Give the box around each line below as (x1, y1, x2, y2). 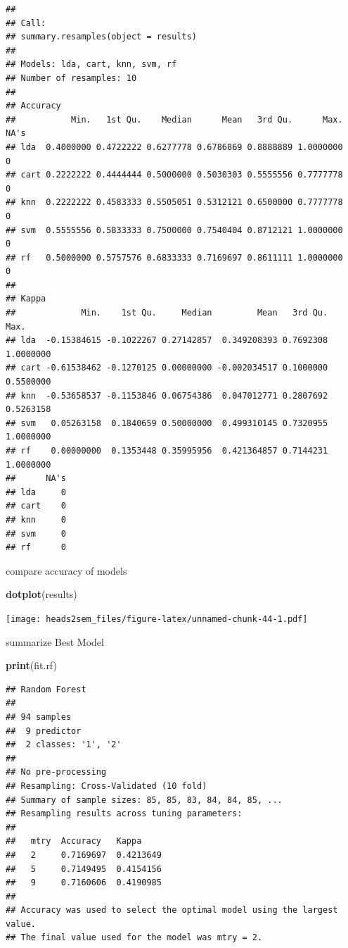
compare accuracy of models (6, 563, 127, 578)
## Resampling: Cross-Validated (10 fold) (6, 780, 207, 791)
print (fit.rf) (6, 658, 57, 673)
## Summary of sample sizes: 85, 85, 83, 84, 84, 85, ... (6, 794, 283, 805)
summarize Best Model (6, 634, 104, 649)
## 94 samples (6, 711, 72, 722)
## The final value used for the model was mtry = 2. (6, 933, 263, 943)
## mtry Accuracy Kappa (6, 836, 142, 847)
